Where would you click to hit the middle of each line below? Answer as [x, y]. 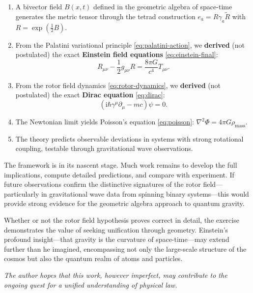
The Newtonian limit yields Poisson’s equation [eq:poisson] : [105, 122]
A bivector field [39, 6]
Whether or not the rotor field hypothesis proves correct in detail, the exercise [122, 220]
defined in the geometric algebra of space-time [163, 6]
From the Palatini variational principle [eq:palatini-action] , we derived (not [130, 44]
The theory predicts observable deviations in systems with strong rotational [129, 138]
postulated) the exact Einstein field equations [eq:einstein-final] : [117, 54]
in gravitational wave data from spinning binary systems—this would [145, 193]
